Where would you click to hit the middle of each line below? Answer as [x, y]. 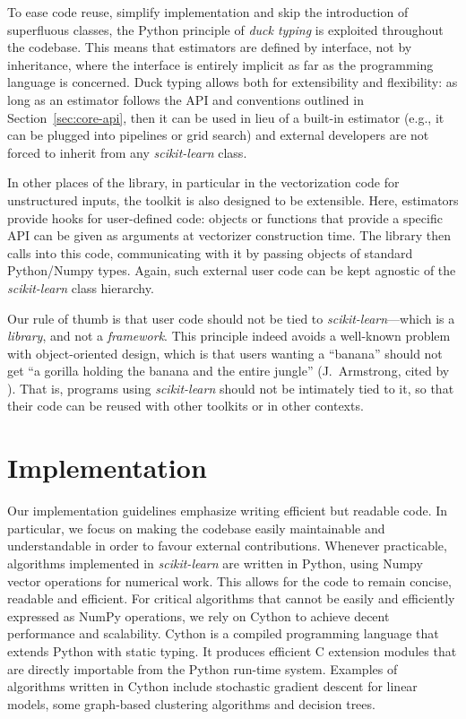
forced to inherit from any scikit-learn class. [127, 152]
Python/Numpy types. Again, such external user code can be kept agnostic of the [232, 270]
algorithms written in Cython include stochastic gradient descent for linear [212, 686]
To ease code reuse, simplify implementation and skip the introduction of [208, 12]
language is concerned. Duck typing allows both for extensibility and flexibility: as [233, 82]
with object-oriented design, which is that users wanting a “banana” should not [225, 353]
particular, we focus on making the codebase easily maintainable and [196, 528]
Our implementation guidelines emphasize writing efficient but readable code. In [228, 511]
